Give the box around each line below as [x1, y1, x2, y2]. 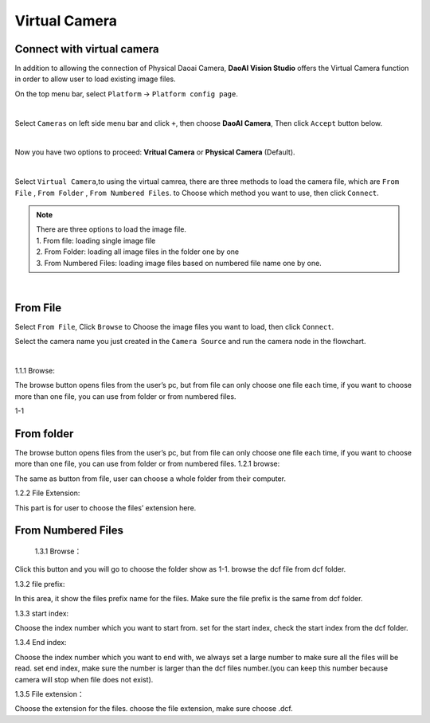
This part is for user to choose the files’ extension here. [14, 502, 197, 513]
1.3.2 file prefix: [14, 579, 65, 588]
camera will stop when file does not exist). [14, 674, 154, 684]
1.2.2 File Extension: [14, 488, 80, 498]
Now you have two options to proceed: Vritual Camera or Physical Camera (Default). [14, 147, 295, 157]
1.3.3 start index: [14, 608, 69, 618]
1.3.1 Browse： [34, 546, 82, 557]
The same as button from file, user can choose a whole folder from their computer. [14, 474, 287, 483]
